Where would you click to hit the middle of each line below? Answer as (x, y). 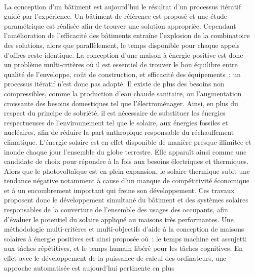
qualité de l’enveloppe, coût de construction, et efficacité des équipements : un (123, 74)
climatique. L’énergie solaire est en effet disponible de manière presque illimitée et (128, 141)
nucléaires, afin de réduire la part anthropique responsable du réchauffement (119, 132)
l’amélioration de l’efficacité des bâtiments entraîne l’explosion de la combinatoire (127, 35)
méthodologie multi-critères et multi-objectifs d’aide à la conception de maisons (124, 229)
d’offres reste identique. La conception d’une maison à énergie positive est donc (124, 55)
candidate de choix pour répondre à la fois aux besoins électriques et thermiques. (126, 161)
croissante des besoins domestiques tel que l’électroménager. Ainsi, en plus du (121, 103)
